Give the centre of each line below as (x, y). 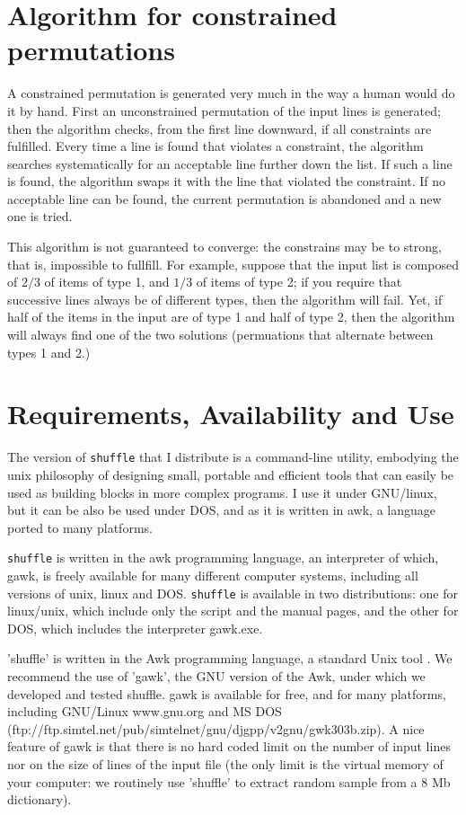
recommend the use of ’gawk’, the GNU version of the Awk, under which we (216, 676)
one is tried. (40, 216)
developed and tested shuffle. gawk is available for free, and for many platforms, (227, 693)
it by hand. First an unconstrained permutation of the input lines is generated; (224, 110)
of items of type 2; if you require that (299, 282)
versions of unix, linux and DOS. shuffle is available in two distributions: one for (233, 593)
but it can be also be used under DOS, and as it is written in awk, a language (221, 510)
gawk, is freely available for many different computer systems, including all (213, 576)
